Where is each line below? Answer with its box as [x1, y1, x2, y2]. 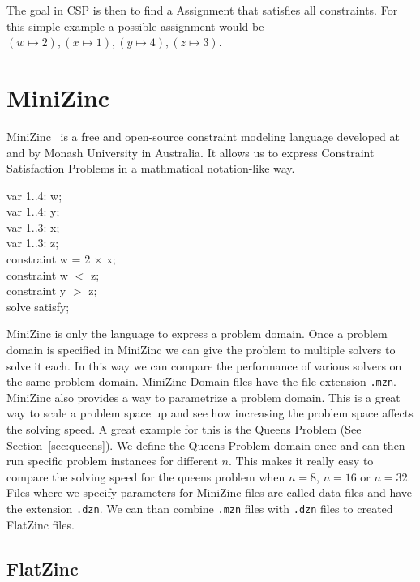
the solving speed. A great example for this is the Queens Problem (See [6, 421, 362, 438]
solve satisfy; [6, 297, 70, 315]
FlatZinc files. [6, 516, 75, 533]
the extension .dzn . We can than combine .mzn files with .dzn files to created [6, 500, 393, 517]
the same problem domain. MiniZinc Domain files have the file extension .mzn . [6, 373, 396, 390]
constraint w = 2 [6, 250, 91, 267]
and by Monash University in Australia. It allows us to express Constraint [6, 143, 375, 160]
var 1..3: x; [6, 218, 60, 235]
